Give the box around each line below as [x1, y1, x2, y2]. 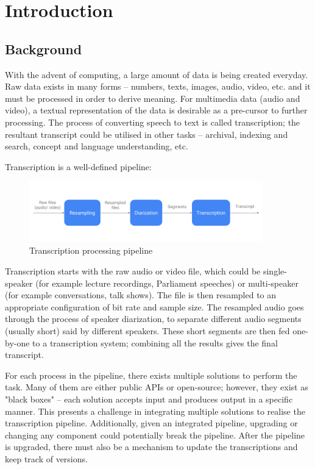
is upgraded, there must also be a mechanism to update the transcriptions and [5, 440, 298, 453]
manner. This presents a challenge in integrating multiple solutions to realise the [5, 404, 305, 417]
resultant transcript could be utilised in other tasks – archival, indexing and [5, 127, 288, 140]
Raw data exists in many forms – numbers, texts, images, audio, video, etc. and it [5, 80, 311, 93]
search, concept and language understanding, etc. [5, 140, 188, 152]
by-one [5, 336, 30, 349]
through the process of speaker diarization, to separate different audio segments [5, 312, 302, 325]
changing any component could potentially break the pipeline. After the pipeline [5, 428, 305, 441]
